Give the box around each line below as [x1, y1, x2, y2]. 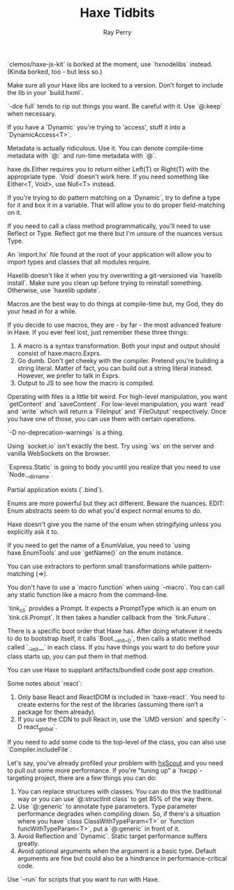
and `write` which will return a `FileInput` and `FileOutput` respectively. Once [7, 407, 227, 416]
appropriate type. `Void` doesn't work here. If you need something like [7, 172, 210, 181]
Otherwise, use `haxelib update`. [7, 285, 101, 295]
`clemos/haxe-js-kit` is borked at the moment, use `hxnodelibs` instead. [7, 59, 213, 68]
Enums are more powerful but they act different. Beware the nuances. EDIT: [7, 499, 225, 507]
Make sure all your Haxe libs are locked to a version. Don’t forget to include [7, 80, 224, 89]
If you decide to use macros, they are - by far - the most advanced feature [7, 320, 221, 329]
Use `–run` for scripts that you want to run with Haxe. [7, 875, 160, 883]
